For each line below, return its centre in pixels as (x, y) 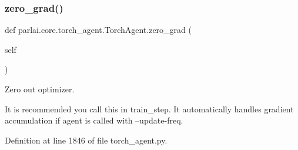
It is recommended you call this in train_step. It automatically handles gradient (149, 109)
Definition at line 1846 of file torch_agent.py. (86, 140)
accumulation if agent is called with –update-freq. (94, 120)
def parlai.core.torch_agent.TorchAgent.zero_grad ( (98, 30)
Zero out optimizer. (40, 89)
